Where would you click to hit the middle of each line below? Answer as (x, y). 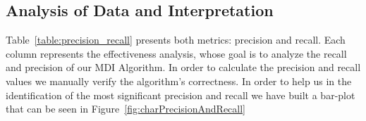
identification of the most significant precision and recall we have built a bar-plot (181, 95)
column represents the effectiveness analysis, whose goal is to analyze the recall (176, 53)
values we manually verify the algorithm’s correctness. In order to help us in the (179, 81)
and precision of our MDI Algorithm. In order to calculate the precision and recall (183, 67)
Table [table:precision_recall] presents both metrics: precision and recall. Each (176, 40)
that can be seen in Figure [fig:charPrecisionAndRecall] (126, 109)
